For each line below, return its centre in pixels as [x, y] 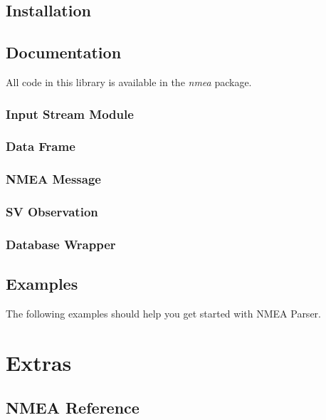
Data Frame [41, 146]
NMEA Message [53, 179]
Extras [39, 362]
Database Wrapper [61, 244]
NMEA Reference [73, 408]
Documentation [64, 52]
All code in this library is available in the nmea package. [129, 82]
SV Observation [52, 212]
